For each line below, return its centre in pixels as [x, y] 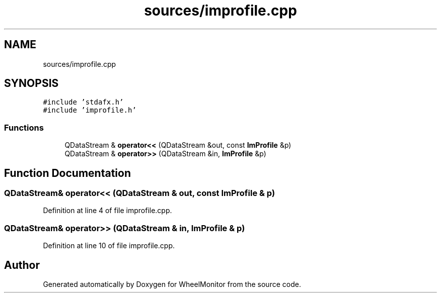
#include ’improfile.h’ [90, 110]
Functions [24, 127]
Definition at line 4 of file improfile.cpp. [107, 211]
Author [22, 265]
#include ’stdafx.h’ [83, 102]
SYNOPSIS [31, 83]
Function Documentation [67, 173]
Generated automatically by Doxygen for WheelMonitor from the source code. [172, 284]
